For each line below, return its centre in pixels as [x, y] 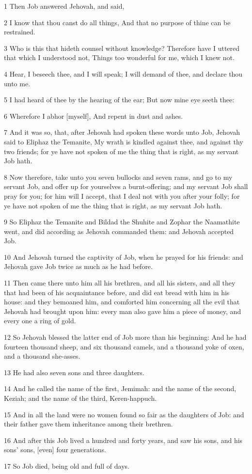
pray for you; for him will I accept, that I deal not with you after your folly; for [122, 196]
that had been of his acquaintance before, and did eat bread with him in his [117, 292]
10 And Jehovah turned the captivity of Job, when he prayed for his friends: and [124, 257]
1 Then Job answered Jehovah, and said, [64, 6]
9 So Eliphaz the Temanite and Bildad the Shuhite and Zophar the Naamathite [122, 222]
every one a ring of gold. [40, 321]
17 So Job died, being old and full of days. [67, 466]
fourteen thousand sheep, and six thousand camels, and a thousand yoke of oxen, [124, 346]
